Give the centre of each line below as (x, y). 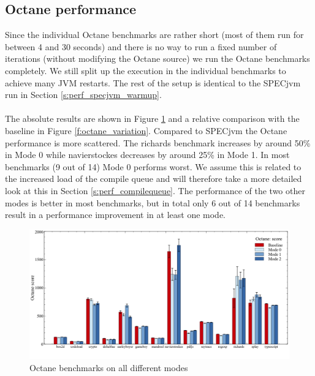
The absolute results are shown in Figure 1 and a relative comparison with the (152, 118)
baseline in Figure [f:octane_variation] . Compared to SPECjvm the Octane (146, 130)
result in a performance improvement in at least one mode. (116, 215)
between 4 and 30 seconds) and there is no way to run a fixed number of (141, 46)
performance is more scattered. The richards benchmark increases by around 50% (158, 142)
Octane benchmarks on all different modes (109, 367)
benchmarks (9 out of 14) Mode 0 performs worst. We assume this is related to (153, 166)
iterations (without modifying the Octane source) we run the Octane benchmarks (157, 58)
